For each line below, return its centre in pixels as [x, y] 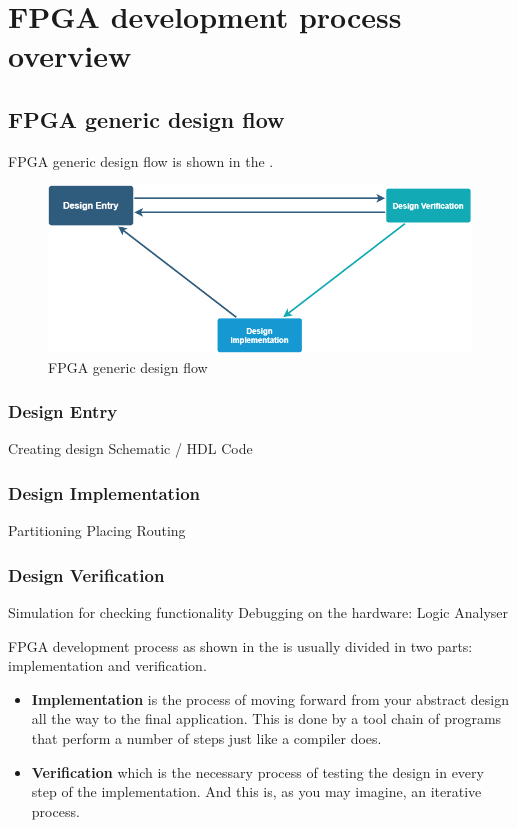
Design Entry [63, 411]
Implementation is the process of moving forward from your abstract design [270, 698]
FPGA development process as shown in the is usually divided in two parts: [240, 645]
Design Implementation [104, 492]
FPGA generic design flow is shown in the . [141, 160]
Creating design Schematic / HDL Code [130, 448]
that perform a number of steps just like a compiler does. [206, 737]
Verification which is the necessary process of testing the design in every [257, 771]
